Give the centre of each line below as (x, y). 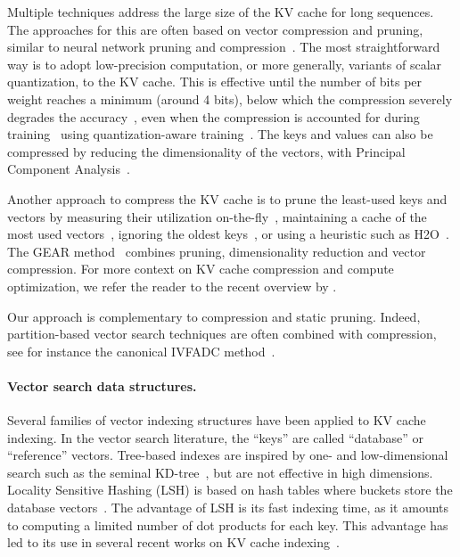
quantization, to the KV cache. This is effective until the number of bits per (215, 82)
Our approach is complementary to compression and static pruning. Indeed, (214, 316)
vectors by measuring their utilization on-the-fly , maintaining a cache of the (217, 216)
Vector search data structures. (102, 385)
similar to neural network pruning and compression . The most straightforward (224, 47)
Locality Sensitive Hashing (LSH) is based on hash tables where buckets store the (230, 490)
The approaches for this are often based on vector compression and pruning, (215, 29)
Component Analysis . (69, 169)
